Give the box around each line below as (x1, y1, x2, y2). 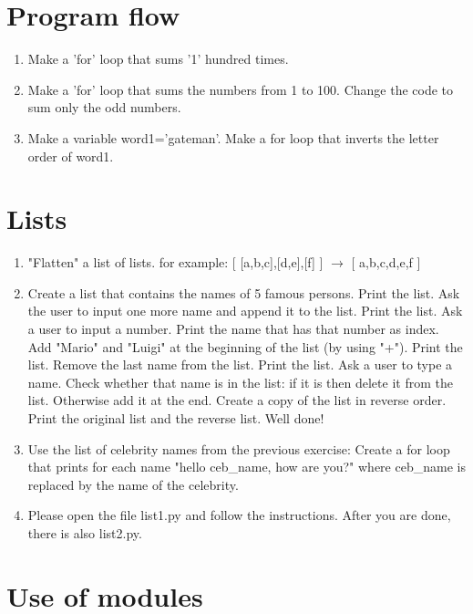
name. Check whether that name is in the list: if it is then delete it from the (27, 372, 453, 391)
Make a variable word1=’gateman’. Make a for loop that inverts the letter (27, 128, 439, 147)
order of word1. (27, 146, 114, 165)
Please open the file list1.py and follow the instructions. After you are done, (27, 505, 451, 525)
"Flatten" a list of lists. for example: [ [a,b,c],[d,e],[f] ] (27, 253, 324, 272)
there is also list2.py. (27, 523, 142, 542)
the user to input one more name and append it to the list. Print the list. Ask (27, 301, 463, 320)
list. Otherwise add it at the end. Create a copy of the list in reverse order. (27, 390, 447, 410)
